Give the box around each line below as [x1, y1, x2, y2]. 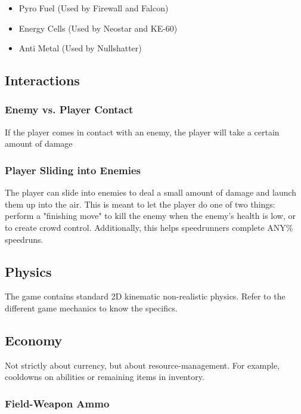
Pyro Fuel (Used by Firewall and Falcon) [18, 2, 169, 14]
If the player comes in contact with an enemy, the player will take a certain [5, 125, 280, 138]
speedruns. [5, 233, 44, 245]
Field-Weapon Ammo [5, 396, 110, 410]
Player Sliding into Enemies [5, 162, 141, 177]
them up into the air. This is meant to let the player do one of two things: [5, 197, 275, 210]
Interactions [5, 71, 80, 89]
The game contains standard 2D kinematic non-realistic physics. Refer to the [5, 290, 286, 302]
